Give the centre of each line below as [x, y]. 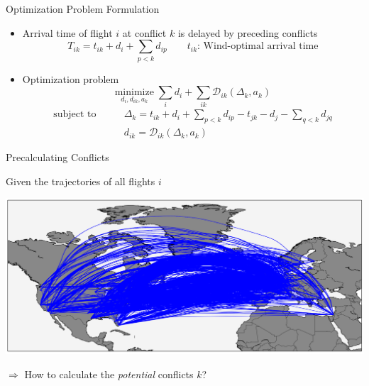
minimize [134, 93]
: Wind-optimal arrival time [258, 46]
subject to [75, 115]
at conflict [144, 32]
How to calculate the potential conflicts [109, 374]
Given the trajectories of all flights [81, 181]
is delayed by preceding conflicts [248, 32]
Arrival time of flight [67, 32]
